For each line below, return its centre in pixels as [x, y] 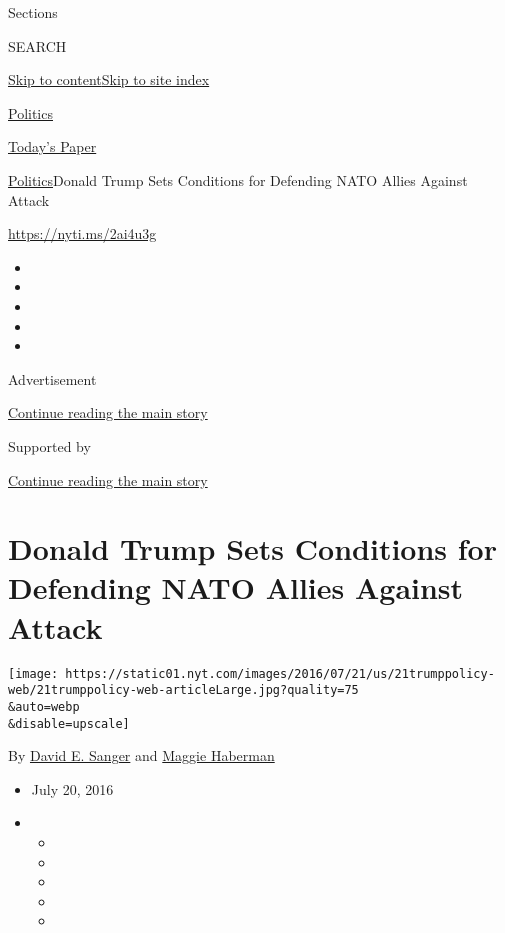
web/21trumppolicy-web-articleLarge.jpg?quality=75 [183, 690]
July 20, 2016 [72, 788]
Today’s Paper [52, 146]
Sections [33, 12]
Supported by [49, 445]
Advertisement [52, 378]
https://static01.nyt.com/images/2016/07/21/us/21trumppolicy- [280, 673]
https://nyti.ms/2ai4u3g [82, 233]
